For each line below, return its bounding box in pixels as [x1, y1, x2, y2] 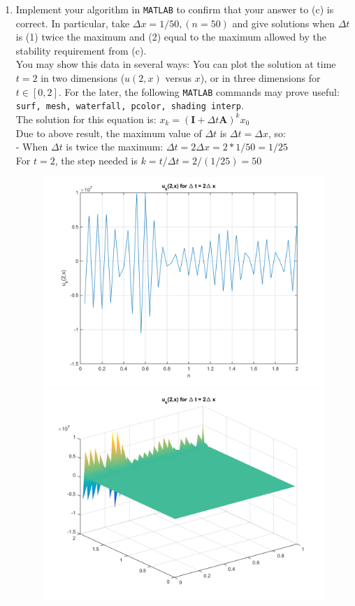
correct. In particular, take [15, 15, 130, 30]
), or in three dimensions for [200, 71, 321, 85]
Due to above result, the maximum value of [15, 125, 202, 140]
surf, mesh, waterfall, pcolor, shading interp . [15, 98, 244, 113]
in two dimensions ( [41, 71, 125, 85]
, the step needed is [55, 153, 138, 167]
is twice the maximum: [66, 139, 164, 154]
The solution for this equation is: [15, 111, 157, 126]
